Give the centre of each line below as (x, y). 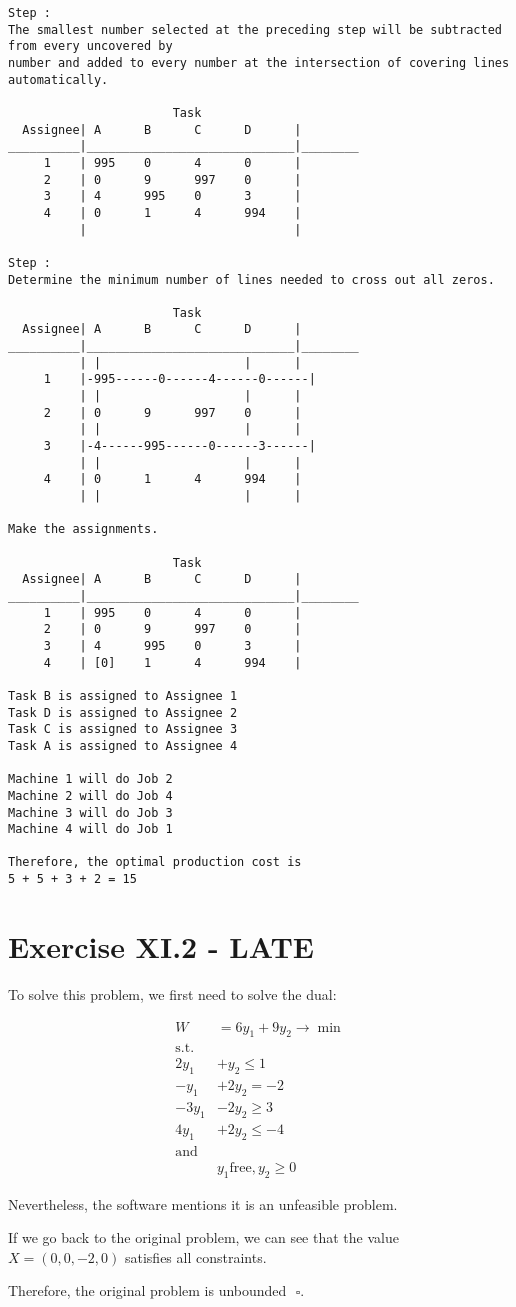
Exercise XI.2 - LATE (161, 945)
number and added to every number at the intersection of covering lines (259, 62)
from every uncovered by (90, 46)
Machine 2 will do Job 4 (90, 795)
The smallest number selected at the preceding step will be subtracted (255, 29)
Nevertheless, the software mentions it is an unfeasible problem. (203, 1203)
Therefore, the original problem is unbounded (147, 1290)
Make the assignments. (83, 529)
